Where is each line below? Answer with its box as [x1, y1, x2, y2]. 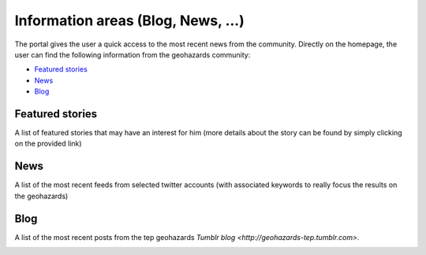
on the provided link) [14, 139, 82, 149]
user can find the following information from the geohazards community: [14, 50, 251, 59]
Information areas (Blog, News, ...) [14, 12, 245, 29]
